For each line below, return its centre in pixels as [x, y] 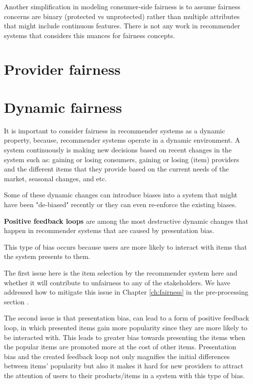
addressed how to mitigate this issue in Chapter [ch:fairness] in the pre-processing [126, 292]
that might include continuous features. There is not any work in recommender [122, 26]
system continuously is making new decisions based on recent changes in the [118, 150]
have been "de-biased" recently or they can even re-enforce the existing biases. [120, 204]
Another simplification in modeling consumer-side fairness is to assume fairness [122, 6]
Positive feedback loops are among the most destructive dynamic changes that [126, 221]
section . [16, 301]
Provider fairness [62, 69]
